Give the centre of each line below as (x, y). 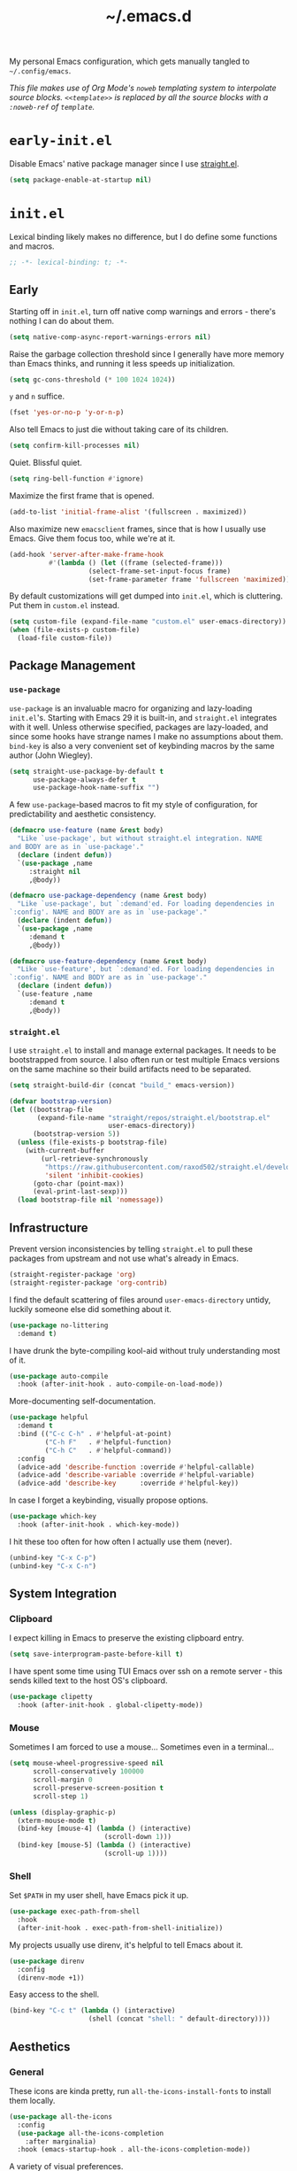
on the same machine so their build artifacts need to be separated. (130, 1069)
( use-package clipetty (51, 1697)
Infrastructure (49, 1228)
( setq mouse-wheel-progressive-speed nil (87, 1764)
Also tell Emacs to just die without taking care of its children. (119, 429)
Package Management (72, 666)
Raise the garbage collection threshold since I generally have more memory (147, 354)
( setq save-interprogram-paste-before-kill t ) (96, 1654)
